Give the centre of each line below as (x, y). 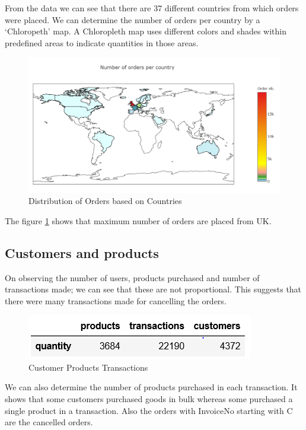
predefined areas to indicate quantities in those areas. (102, 42)
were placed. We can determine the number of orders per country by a (133, 19)
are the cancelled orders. (49, 422)
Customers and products (82, 252)
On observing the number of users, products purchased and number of (132, 277)
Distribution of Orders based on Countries (105, 201)
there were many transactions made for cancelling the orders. (116, 300)
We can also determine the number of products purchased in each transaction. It (151, 387)
